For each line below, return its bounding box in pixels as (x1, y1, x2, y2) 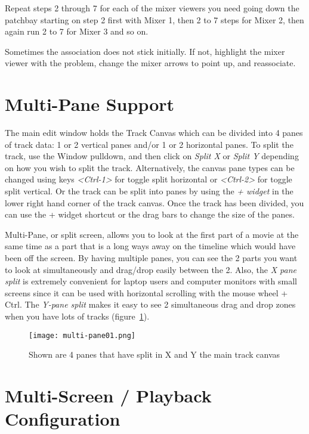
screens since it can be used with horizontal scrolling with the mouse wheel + (5, 286, 288, 299)
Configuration (5, 407, 120, 431)
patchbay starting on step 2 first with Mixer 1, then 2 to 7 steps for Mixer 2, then (5, 13, 304, 26)
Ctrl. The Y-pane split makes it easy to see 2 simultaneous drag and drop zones (5, 298, 296, 311)
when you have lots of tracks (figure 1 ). (5, 310, 150, 322)
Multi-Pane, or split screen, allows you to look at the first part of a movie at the (5, 228, 299, 240)
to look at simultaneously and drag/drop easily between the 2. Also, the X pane (5, 263, 296, 275)
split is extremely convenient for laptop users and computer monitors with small (5, 275, 297, 287)
